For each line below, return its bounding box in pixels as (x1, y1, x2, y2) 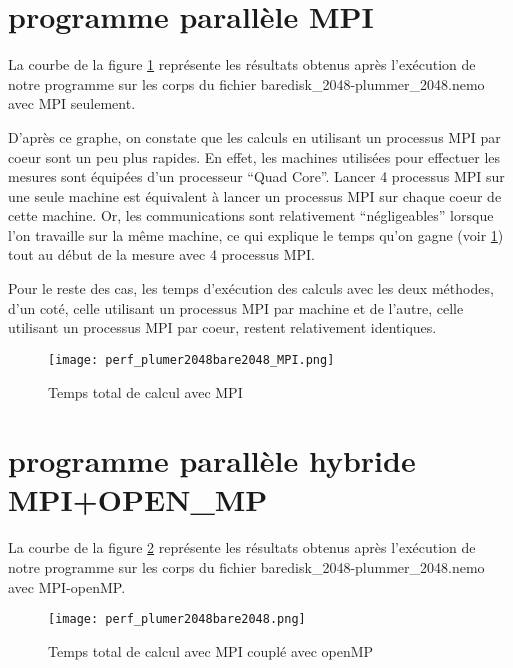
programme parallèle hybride (8, 440, 416, 481)
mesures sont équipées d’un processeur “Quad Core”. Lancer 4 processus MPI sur (8, 166, 505, 187)
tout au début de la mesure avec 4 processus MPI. (8, 244, 315, 265)
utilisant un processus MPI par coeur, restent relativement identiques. (8, 317, 437, 338)
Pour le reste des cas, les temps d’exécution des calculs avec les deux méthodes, (8, 278, 494, 299)
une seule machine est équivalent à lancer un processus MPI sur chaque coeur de (8, 185, 502, 206)
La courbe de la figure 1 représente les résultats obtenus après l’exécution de (8, 54, 476, 75)
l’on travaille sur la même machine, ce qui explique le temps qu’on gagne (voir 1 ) (8, 224, 504, 245)
